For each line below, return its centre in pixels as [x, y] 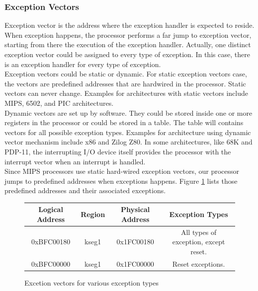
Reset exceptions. [199, 263]
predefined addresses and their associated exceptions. [85, 190]
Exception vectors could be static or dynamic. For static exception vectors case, [126, 74]
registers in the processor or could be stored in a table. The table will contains [124, 122]
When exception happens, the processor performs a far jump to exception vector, [128, 35]
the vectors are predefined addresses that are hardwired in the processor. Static [125, 83]
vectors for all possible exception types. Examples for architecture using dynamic [128, 132]
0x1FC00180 [135, 242]
